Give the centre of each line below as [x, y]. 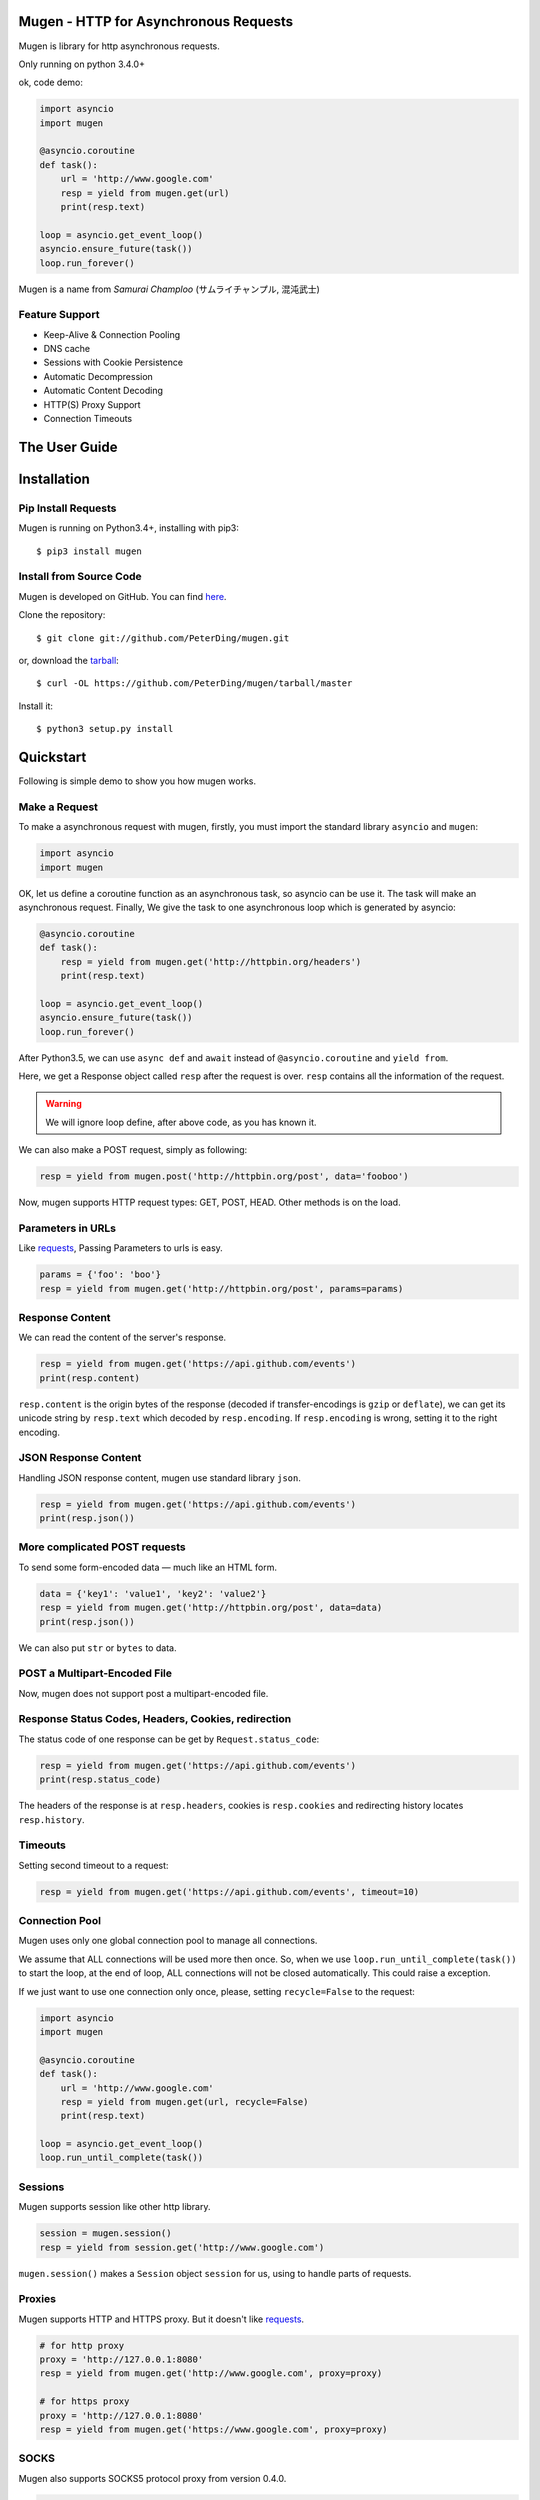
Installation [54, 478]
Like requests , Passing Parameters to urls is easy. [121, 1248]
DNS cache [67, 349]
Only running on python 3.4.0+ [81, 64]
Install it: [36, 706]
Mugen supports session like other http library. [114, 2207]
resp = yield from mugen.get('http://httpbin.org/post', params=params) [221, 1288]
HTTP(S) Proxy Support [92, 404]
